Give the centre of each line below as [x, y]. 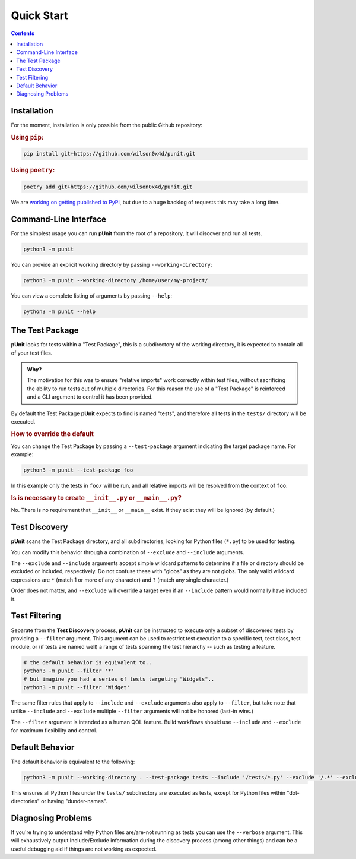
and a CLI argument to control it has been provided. [90, 397]
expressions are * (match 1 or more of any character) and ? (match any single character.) [120, 580]
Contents [23, 33]
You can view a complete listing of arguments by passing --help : [91, 296]
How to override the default [53, 434]
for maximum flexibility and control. [54, 730]
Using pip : [27, 137]
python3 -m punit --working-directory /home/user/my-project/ [116, 280]
